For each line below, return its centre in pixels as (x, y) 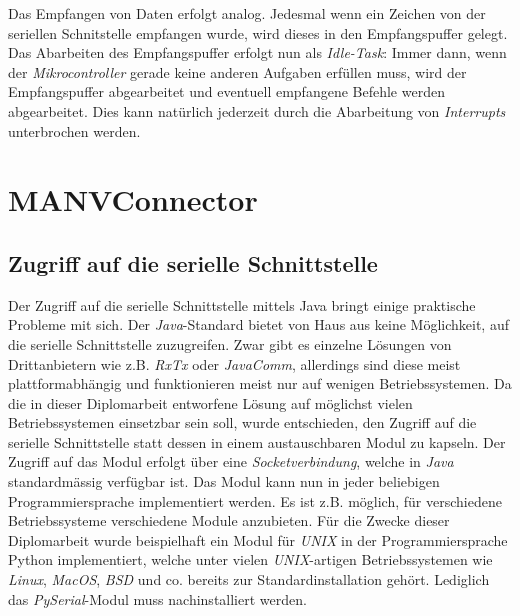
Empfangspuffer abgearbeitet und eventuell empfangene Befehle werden (226, 91)
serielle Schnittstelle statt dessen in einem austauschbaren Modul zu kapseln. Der (257, 441)
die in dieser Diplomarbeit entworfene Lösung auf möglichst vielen (210, 402)
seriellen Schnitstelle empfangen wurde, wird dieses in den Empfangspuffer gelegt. (258, 32)
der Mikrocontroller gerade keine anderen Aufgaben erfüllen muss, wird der (237, 71)
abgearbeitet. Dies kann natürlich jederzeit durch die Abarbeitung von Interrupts (257, 110)
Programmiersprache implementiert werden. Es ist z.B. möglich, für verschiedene (255, 500)
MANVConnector (133, 199)
